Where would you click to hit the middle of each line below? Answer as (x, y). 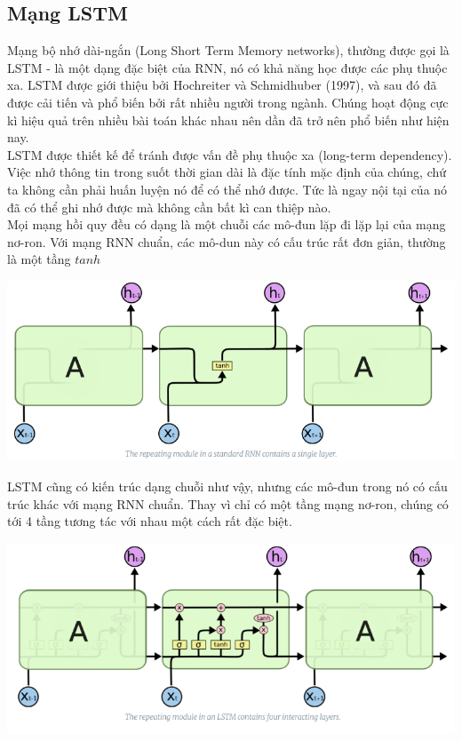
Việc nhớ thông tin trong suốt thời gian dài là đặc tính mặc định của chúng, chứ (227, 172)
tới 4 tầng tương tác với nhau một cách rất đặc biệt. (150, 521)
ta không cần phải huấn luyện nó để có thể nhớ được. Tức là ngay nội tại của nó (227, 189)
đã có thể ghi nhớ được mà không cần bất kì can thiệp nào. (169, 207)
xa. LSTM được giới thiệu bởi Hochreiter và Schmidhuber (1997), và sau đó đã (222, 85)
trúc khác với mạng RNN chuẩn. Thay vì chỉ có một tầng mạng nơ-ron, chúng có (228, 503)
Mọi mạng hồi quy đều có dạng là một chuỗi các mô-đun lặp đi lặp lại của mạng (227, 224)
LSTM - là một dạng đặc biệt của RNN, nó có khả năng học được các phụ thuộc (227, 67)
